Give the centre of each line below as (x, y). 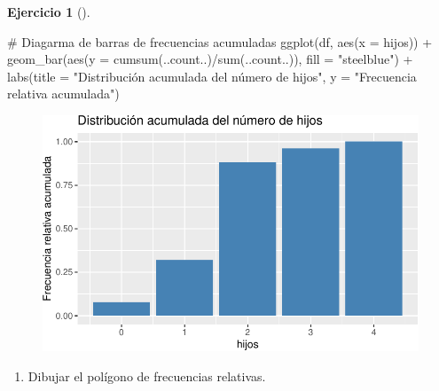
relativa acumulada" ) (63, 94)
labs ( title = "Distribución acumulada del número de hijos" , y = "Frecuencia (212, 76)
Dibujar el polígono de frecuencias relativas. (147, 375)
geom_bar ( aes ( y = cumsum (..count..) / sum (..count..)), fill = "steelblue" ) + (210, 59)
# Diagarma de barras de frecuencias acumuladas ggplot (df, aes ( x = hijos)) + (220, 41)
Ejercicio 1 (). (49, 12)
